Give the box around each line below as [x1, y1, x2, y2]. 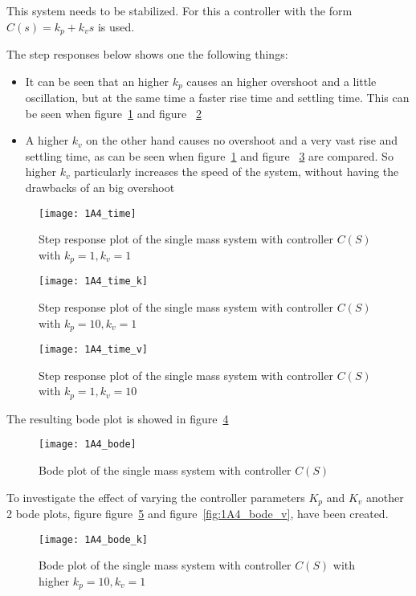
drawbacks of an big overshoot [25, 179, 175, 196]
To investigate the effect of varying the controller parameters [6, 488, 305, 505]
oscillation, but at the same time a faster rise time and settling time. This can [25, 89, 410, 106]
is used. [97, 18, 135, 35]
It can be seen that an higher [25, 72, 169, 89]
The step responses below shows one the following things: [6, 46, 288, 63]
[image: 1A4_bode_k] [39, 533, 149, 545]
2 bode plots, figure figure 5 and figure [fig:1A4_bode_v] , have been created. [6, 505, 389, 522]
